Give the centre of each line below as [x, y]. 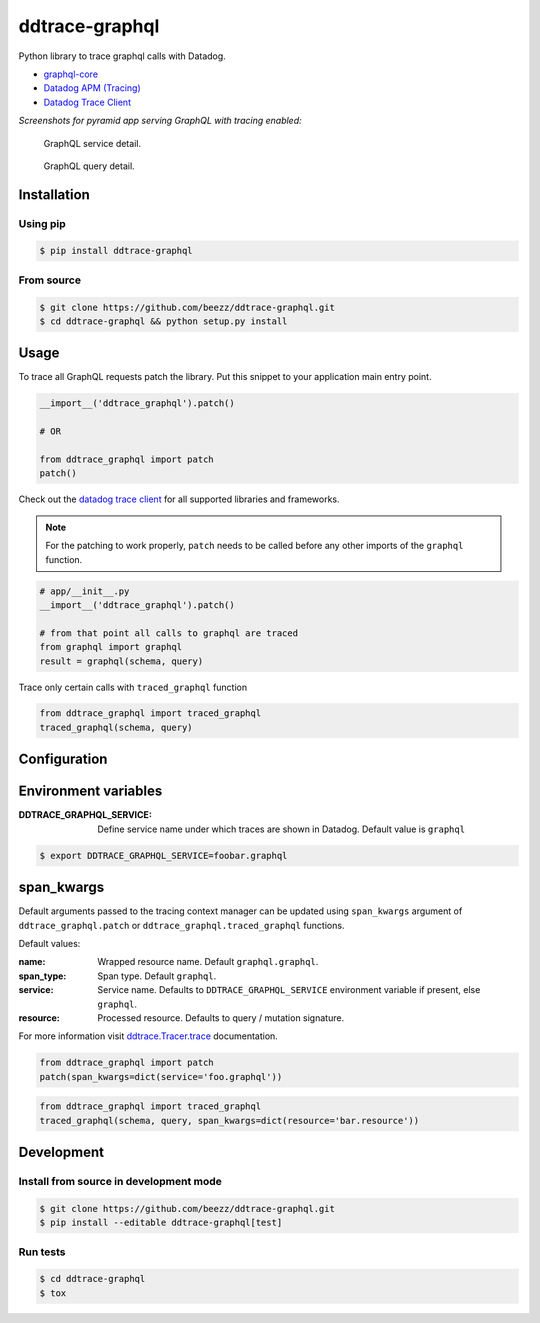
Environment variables [90, 791]
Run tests [42, 1252]
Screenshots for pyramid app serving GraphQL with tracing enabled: [160, 121]
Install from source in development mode [120, 1182]
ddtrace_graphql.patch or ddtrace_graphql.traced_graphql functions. [181, 925]
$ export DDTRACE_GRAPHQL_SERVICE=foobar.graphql [163, 855]
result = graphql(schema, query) [121, 661]
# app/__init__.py [84, 591]
